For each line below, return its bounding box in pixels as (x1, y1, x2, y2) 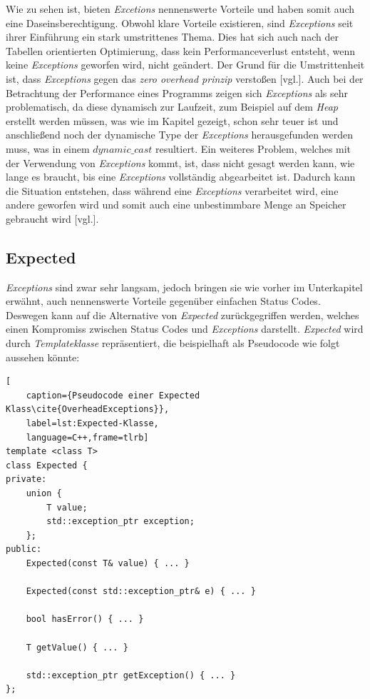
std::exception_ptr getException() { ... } (26, 670, 236, 680)
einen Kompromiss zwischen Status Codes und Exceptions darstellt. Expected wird (6, 321, 364, 336)
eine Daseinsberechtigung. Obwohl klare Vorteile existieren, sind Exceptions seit (6, 15, 354, 30)
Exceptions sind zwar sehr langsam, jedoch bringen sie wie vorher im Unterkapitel (6, 279, 363, 294)
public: (6, 544, 42, 555)
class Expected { (6, 460, 88, 471)
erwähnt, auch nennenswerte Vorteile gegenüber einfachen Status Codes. (6, 293, 321, 308)
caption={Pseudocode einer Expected (26, 390, 200, 401)
